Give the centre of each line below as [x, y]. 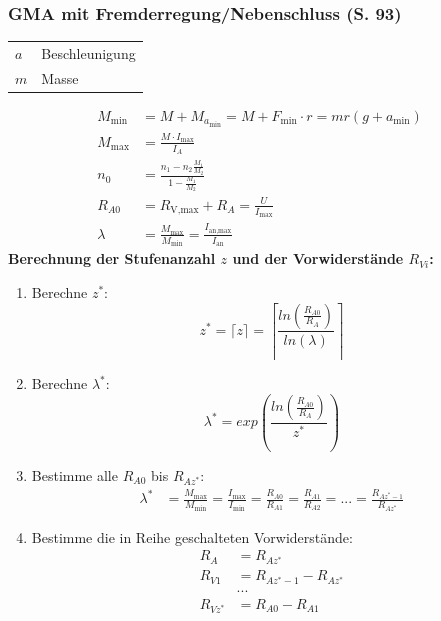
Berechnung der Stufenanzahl [112, 258]
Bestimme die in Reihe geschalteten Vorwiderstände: [192, 536]
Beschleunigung [88, 52]
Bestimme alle [74, 474]
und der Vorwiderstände [318, 258]
